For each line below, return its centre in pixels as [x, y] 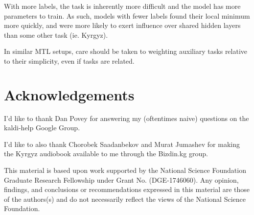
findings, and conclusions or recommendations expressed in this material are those [127, 189]
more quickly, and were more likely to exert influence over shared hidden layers [122, 25]
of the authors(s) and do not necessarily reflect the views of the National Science [125, 199]
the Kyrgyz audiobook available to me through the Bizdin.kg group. [106, 154]
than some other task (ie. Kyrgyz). [56, 35]
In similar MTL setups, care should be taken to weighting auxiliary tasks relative [126, 51]
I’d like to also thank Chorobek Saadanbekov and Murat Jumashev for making [122, 144]
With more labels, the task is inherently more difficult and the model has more [122, 6]
